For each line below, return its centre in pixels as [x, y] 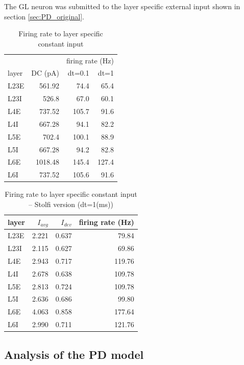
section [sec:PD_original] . [44, 16]
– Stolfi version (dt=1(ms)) [71, 204]
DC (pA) [45, 73]
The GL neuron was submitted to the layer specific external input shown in [122, 6]
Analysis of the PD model [74, 354]
